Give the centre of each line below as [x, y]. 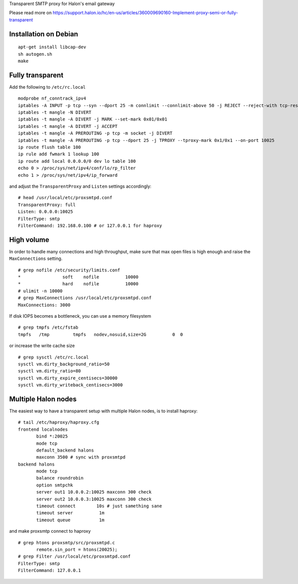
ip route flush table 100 [50, 147]
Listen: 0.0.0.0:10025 [46, 212]
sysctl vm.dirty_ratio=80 [50, 371]
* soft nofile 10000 [78, 277]
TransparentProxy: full [47, 205]
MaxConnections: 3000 [44, 305]
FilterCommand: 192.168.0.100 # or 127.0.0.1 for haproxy [90, 226]
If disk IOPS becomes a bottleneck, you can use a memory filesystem [80, 316]
